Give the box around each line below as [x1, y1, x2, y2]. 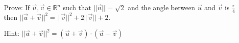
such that [63, 2, 91, 12]
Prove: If [4, 2, 30, 12]
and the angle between [127, 2, 195, 12]
